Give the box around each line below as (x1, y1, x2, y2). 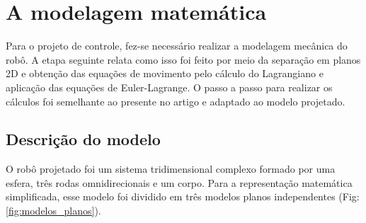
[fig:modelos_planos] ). (6, 203, 101, 218)
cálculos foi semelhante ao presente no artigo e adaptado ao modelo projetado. (6, 93, 345, 108)
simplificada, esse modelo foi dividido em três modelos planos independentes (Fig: (6, 189, 360, 204)
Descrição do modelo (6, 128, 161, 150)
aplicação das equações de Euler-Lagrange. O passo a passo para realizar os (6, 79, 333, 94)
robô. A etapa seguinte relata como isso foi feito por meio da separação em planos (6, 52, 361, 67)
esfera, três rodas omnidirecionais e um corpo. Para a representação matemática (6, 175, 353, 190)
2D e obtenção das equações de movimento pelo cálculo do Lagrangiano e (6, 66, 324, 81)
